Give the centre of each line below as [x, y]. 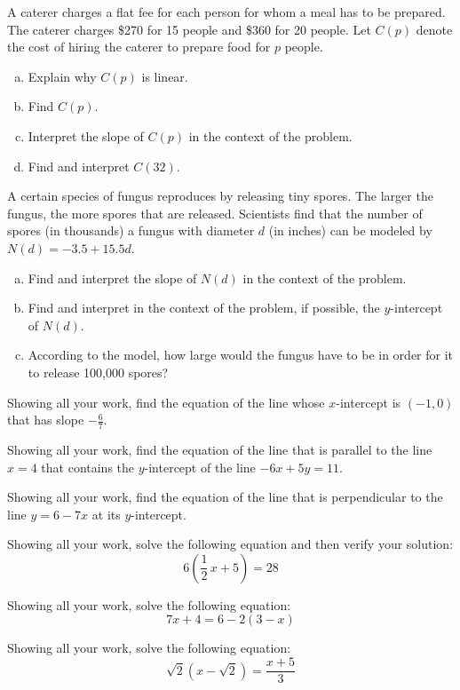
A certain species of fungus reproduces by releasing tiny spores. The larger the [220, 196]
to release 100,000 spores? [98, 372]
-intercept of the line [200, 467]
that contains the [88, 467]
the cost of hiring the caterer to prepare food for [139, 47]
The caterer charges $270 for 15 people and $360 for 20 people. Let [189, 29]
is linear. [165, 76]
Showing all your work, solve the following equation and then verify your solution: [230, 544]
